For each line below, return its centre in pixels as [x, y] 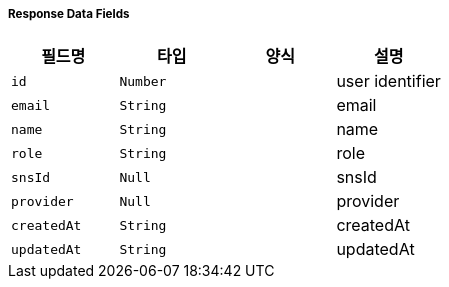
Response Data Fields [69, 14]
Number [143, 81]
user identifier [388, 81]
